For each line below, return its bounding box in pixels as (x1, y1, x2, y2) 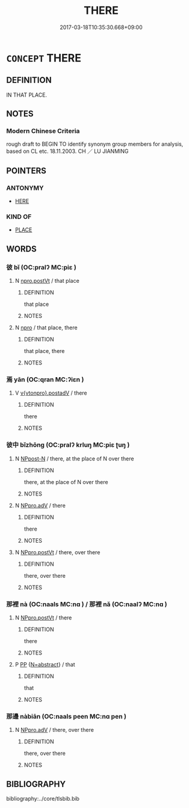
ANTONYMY (6, 184, 44, 192)
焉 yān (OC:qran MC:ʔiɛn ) (6, 375, 84, 384)
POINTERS (6, 166, 47, 176)
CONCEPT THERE (6, 51, 81, 65)
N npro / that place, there (14, 324, 78, 331)
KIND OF (6, 213, 32, 221)
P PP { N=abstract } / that (14, 661, 75, 668)
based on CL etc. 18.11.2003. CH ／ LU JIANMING (6, 147, 129, 155)
